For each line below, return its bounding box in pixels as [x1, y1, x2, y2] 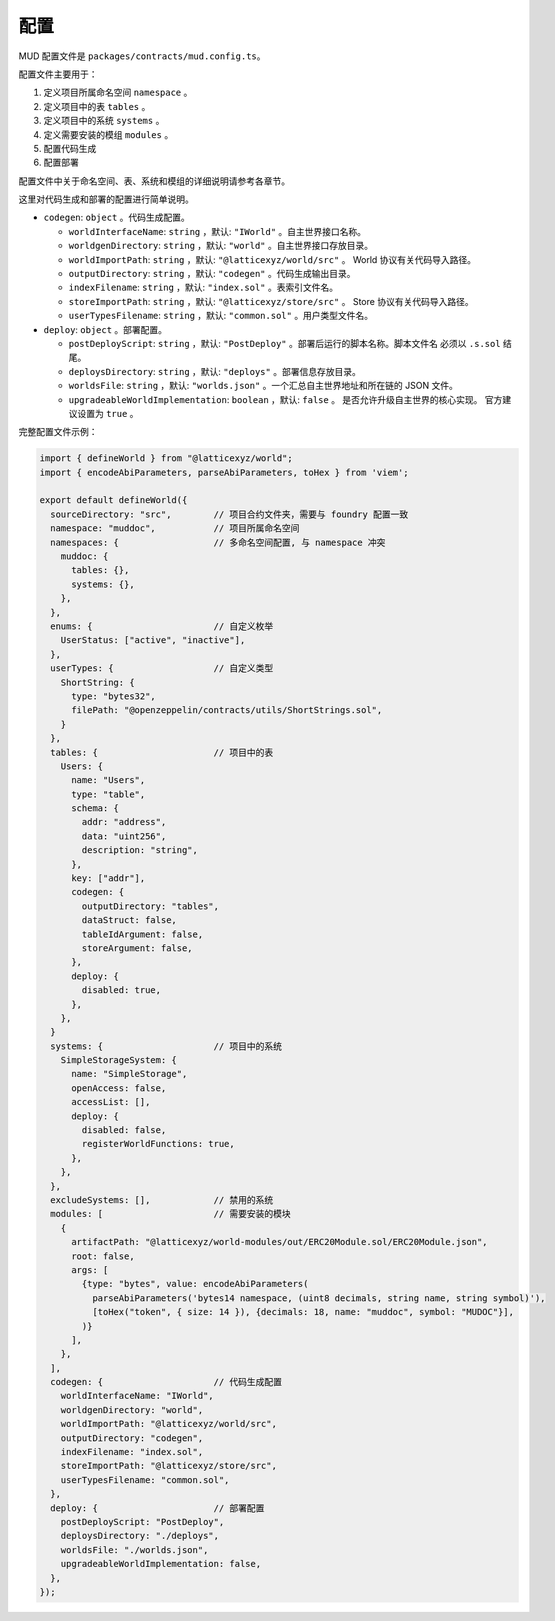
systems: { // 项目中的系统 [50, 1040, 283, 1052]
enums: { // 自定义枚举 [50, 620, 274, 632]
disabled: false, [81, 1125, 167, 1136]
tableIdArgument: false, [81, 928, 204, 940]
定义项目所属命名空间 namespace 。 [43, 86, 193, 99]
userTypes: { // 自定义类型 [50, 663, 274, 674]
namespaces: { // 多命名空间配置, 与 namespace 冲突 [50, 536, 386, 548]
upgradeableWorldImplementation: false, [60, 1558, 262, 1570]
